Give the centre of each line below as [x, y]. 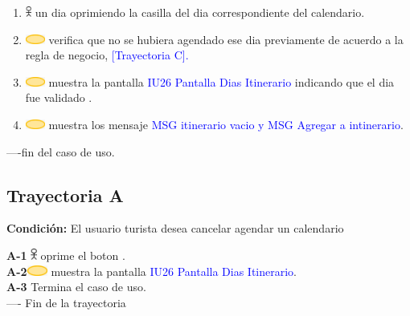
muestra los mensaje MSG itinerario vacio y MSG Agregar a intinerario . [226, 124]
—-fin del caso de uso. [61, 151]
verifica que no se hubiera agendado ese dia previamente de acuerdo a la [226, 39]
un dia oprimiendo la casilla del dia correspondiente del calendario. [200, 12]
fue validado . [59, 97]
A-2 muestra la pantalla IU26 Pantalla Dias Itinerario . [152, 271]
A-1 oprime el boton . [66, 255]
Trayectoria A [65, 194]
